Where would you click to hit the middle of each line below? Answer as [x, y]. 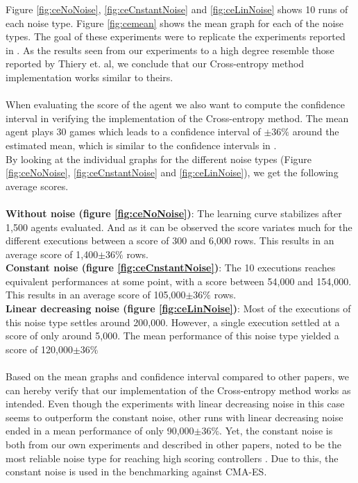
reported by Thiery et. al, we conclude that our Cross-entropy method [155, 63]
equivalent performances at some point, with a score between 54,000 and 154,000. [179, 281]
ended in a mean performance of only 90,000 [100, 431]
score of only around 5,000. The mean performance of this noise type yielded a [172, 336]
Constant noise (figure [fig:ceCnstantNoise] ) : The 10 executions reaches [171, 268]
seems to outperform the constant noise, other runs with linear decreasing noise [174, 417]
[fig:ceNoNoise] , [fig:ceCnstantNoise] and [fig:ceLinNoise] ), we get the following [172, 172]
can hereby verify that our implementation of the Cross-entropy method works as [178, 390]
